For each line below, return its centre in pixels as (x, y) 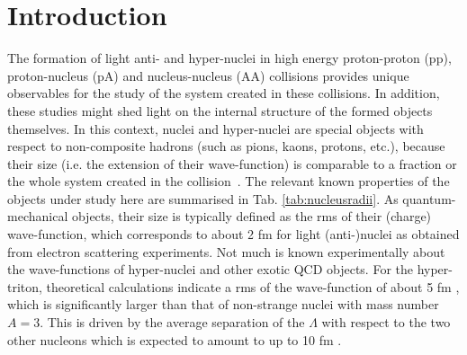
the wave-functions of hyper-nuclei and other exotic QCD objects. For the (210, 269)
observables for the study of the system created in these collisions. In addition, (224, 93)
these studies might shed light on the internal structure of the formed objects (220, 110)
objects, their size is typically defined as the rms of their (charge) (251, 216)
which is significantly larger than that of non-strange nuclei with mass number (223, 304)
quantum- (429, 198)
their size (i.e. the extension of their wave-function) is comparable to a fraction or (232, 163)
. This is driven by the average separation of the (172, 322)
